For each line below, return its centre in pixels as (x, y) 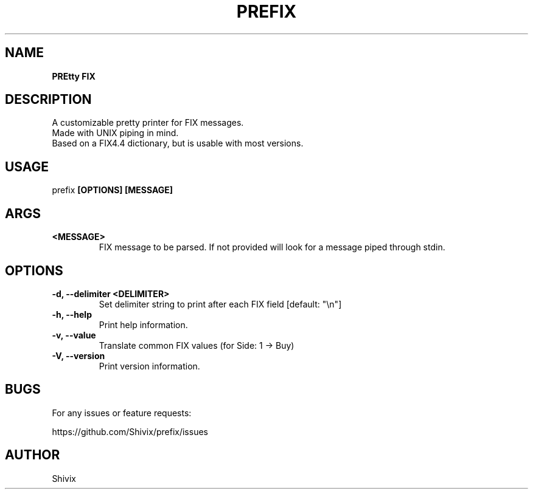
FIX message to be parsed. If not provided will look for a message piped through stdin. (272, 247)
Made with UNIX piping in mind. (115, 133)
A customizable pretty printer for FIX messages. (148, 123)
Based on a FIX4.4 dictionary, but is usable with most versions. (178, 143)
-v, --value (74, 335)
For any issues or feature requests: (122, 413)
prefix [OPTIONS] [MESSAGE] (113, 190)
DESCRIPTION (48, 100)
